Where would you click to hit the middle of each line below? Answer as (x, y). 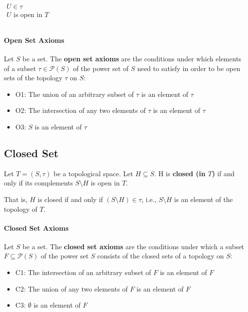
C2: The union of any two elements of (71, 288)
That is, (16, 199)
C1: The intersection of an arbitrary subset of (83, 272)
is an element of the (204, 199)
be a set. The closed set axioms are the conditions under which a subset (133, 246)
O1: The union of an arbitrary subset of (75, 94)
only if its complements (39, 183)
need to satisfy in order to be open (189, 68)
